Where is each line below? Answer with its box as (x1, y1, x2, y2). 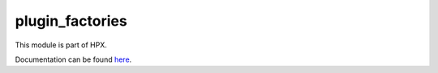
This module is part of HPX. (15, 40, 107, 50)
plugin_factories (15, 12, 127, 30)
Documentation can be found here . (15, 55, 132, 64)
